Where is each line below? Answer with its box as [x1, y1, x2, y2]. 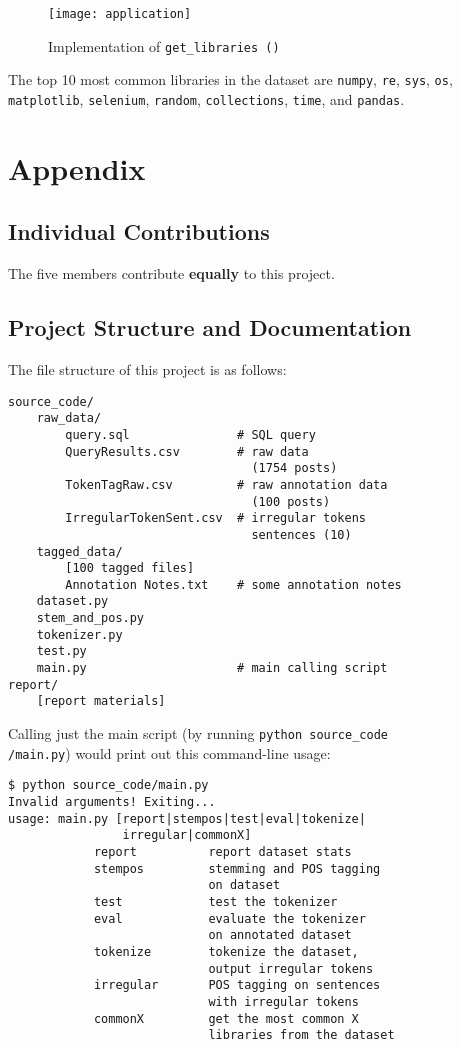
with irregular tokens [208, 994, 359, 1009]
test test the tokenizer [93, 894, 338, 909]
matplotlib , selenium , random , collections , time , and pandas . [8, 88, 405, 109]
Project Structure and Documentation [8, 312, 412, 343]
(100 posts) [251, 494, 331, 509]
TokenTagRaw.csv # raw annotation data [65, 477, 388, 492]
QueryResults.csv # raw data [65, 444, 309, 459]
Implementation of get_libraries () [48, 35, 280, 56]
